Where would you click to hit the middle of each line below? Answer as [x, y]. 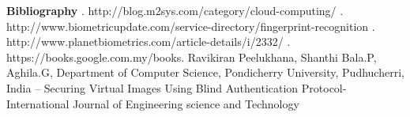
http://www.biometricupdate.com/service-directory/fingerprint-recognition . [191, 26]
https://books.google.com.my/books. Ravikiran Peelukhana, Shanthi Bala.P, [192, 57]
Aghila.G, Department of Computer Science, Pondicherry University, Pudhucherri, [205, 72]
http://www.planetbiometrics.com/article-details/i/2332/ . [149, 42]
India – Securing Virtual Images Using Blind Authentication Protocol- [177, 87]
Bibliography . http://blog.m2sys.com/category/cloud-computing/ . [175, 10]
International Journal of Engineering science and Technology [153, 103]
